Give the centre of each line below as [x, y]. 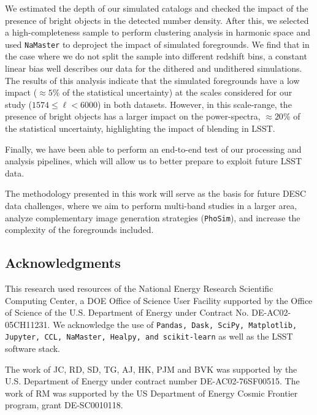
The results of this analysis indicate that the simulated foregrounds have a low [152, 80]
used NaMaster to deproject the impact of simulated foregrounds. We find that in [157, 44]
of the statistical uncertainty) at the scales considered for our [178, 92]
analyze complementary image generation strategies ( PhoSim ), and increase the [153, 217]
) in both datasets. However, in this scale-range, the [194, 104]
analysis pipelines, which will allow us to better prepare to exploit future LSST [154, 161]
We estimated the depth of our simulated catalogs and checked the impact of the [157, 8]
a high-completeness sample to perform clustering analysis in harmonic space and [158, 32]
